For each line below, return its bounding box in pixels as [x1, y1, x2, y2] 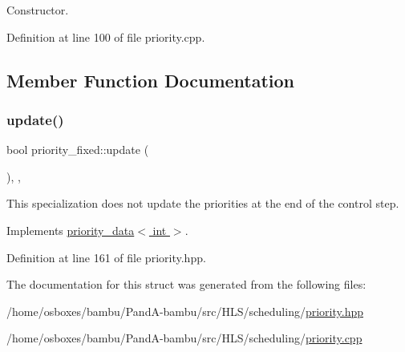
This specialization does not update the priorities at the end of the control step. [6, 195, 399, 212]
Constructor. [6, 2, 69, 18]
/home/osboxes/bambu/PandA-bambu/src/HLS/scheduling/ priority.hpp [6, 302, 364, 319]
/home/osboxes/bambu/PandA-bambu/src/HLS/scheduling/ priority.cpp [6, 330, 362, 346]
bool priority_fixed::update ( [6, 141, 149, 158]
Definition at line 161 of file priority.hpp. [6, 249, 206, 265]
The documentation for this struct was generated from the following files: [6, 276, 367, 293]
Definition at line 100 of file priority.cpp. [6, 28, 205, 45]
